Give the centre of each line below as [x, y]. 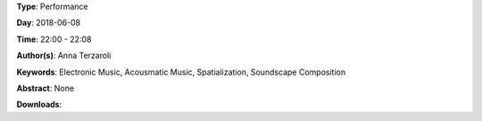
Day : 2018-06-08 [49, 23]
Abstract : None [46, 88]
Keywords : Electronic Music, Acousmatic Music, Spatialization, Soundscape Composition [181, 72]
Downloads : [39, 105]
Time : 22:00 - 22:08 [54, 39]
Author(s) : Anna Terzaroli [64, 56]
